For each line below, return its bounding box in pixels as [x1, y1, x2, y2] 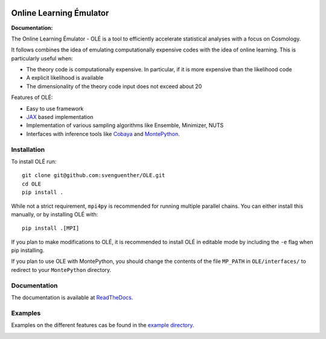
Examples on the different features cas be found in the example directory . [11, 321, 194, 329]
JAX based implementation [26, 114, 94, 121]
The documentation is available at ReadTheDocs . [11, 294, 133, 301]
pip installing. [11, 247, 45, 254]
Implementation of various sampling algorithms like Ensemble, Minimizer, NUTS [26, 121, 224, 129]
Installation [11, 145, 45, 153]
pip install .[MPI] [22, 225, 80, 232]
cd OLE [22, 180, 42, 187]
